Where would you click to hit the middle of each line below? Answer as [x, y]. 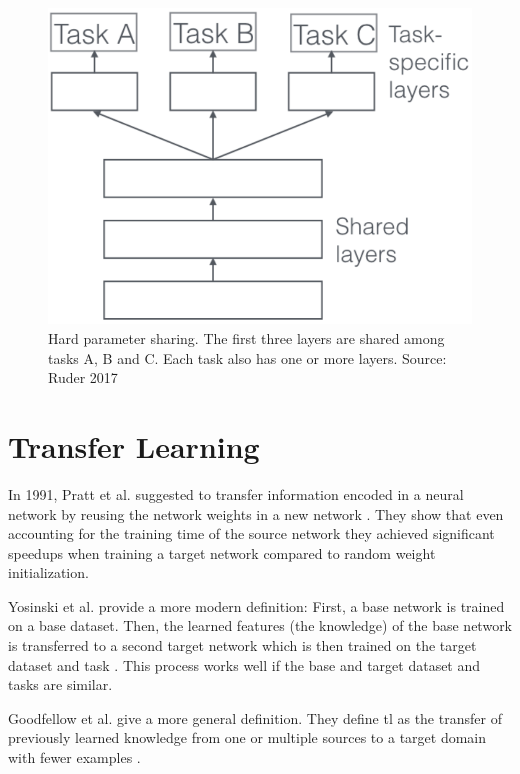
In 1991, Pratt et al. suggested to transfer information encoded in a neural [236, 493]
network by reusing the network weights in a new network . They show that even [256, 513]
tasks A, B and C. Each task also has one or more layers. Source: [247, 357]
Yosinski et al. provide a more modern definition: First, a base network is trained [256, 605]
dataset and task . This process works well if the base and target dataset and [244, 664]
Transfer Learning [134, 445]
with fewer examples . [74, 757]
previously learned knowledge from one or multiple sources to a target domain [247, 737]
